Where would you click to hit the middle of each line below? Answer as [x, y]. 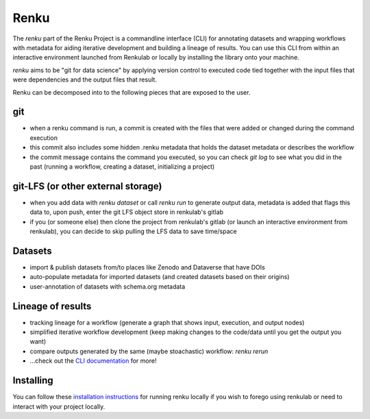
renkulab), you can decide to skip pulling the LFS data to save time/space [133, 231]
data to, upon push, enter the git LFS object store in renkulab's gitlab [127, 212]
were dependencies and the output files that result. [85, 80]
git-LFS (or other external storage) [87, 186]
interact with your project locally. [59, 406]
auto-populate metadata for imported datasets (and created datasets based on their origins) [160, 277]
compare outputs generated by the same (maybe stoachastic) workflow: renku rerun [149, 351]
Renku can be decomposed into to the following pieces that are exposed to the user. [132, 92]
